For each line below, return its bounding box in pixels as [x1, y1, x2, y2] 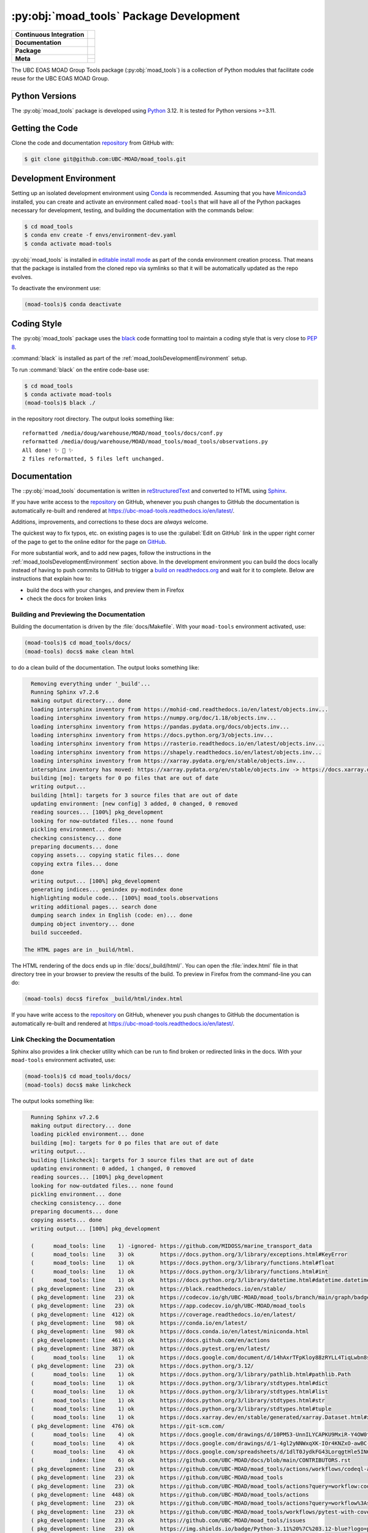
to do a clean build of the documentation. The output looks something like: [11, 663, 199, 671]
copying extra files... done [31, 860, 119, 867]
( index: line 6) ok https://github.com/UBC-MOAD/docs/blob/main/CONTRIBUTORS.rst [31, 1457, 351, 1464]
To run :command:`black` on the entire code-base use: [11, 365, 150, 373]
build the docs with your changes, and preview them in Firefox [26, 586, 184, 594]
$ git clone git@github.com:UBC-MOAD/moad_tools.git [24, 155, 186, 162]
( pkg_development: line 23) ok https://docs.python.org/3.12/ [31, 1363, 255, 1370]
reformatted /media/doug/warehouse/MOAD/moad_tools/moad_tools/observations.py [22, 438, 268, 445]
